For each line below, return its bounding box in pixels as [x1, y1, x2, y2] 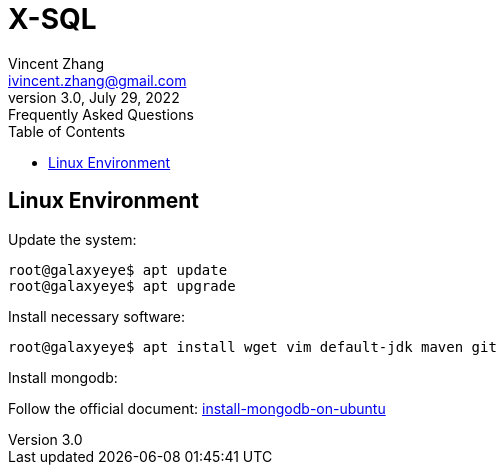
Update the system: [8, 230, 137, 248]
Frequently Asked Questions [8, 105, 194, 123]
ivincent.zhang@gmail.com [8, 71, 187, 89]
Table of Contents [8, 122, 126, 140]
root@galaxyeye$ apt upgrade [8, 277, 236, 294]
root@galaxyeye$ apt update [8, 261, 228, 278]
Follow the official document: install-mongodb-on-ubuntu [8, 399, 386, 417]
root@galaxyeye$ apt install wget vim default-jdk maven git [8, 338, 497, 355]
